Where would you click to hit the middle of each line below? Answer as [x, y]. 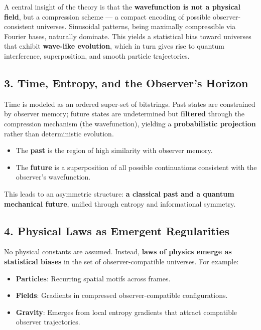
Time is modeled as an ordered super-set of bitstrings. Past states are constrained [130, 104]
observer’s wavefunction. [53, 177]
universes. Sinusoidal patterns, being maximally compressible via [136, 26]
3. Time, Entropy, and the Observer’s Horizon [126, 82]
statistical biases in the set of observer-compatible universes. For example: [121, 261]
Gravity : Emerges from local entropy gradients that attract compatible [126, 312]
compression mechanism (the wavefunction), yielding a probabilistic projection [130, 123]
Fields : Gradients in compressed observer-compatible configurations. [122, 295]
